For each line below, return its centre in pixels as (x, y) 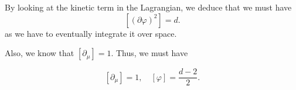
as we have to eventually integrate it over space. (91, 33)
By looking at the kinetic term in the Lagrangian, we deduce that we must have (148, 7)
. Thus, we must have (149, 53)
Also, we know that (40, 53)
